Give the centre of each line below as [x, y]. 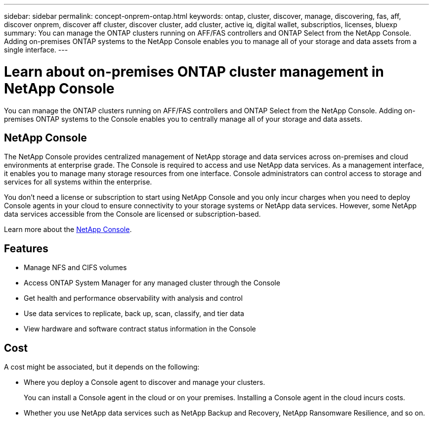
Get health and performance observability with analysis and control [133, 298]
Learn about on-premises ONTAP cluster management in [194, 71]
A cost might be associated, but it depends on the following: [102, 367]
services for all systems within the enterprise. [78, 182]
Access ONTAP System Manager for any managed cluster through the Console [152, 283]
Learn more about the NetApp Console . [68, 230]
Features [26, 248]
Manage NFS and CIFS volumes [75, 268]
